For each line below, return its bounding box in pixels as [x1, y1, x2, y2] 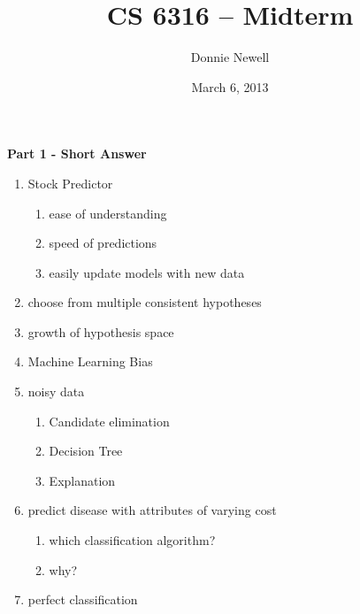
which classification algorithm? [49, 531, 216, 549]
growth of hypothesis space [27, 322, 174, 341]
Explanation [49, 471, 116, 489]
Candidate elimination [49, 411, 170, 430]
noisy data [27, 382, 85, 401]
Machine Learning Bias [27, 352, 153, 371]
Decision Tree [49, 441, 123, 460]
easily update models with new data [49, 263, 245, 281]
